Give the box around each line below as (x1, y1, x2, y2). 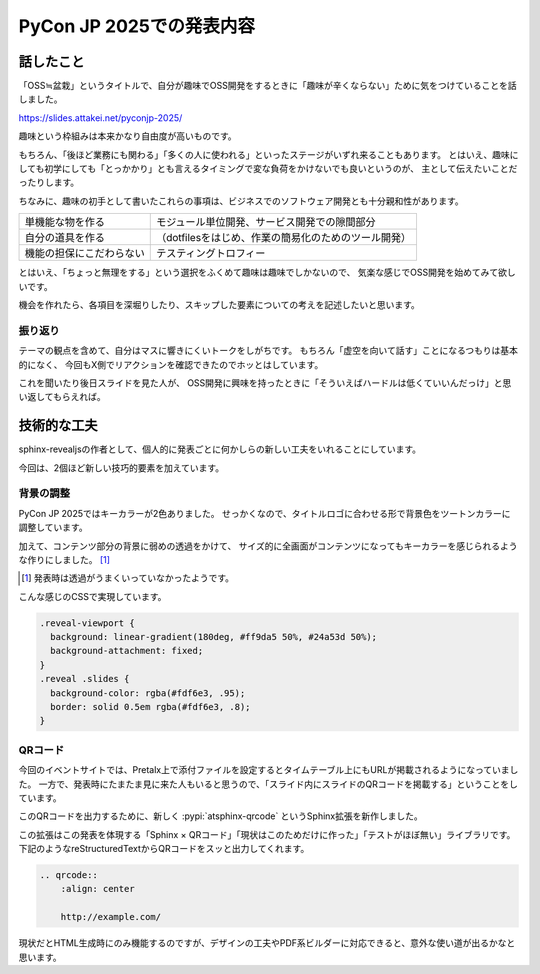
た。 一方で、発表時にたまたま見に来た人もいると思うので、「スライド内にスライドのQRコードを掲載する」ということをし (18, 778, 519, 790)
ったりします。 (18, 176, 80, 189)
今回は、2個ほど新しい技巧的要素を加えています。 (18, 461, 225, 474)
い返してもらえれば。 (18, 391, 106, 403)
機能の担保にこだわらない (24, 246, 145, 260)
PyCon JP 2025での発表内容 (18, 15, 255, 37)
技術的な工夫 (18, 417, 98, 434)
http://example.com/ (60, 911, 162, 923)
